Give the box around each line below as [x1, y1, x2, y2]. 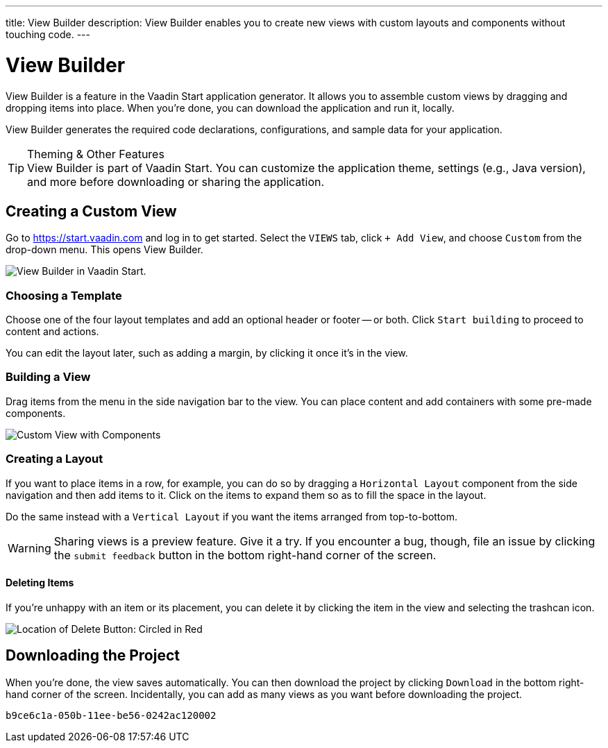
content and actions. [6, 325, 99, 338]
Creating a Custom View [6, 202, 177, 220]
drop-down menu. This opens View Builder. [6, 244, 203, 256]
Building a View [6, 370, 91, 384]
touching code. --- [6, 28, 90, 40]
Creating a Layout [6, 452, 103, 466]
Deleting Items [6, 577, 74, 589]
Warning [8, 541, 51, 555]
